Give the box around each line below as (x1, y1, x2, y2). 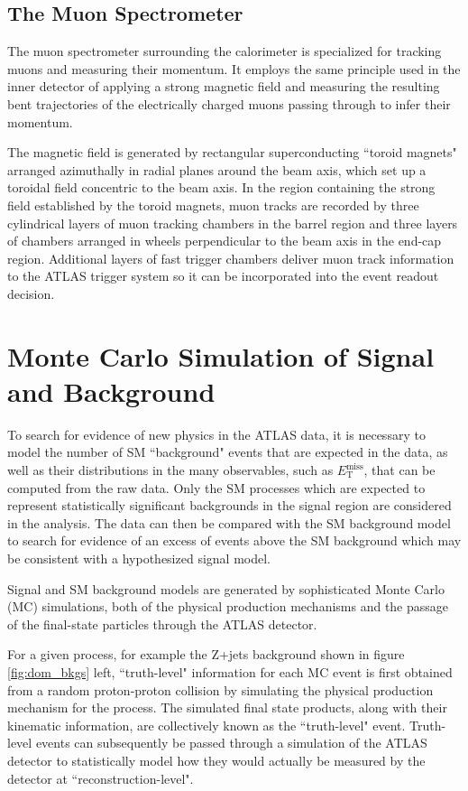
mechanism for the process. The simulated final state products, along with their (7, 698, 447, 717)
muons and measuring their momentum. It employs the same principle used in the (7, 59, 461, 78)
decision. (7, 284, 55, 302)
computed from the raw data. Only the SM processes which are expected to (7, 478, 426, 497)
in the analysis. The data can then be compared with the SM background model (7, 513, 451, 532)
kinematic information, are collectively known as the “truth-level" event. (7, 715, 406, 734)
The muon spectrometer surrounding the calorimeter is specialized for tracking (7, 42, 442, 60)
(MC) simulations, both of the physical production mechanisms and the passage (7, 597, 449, 616)
